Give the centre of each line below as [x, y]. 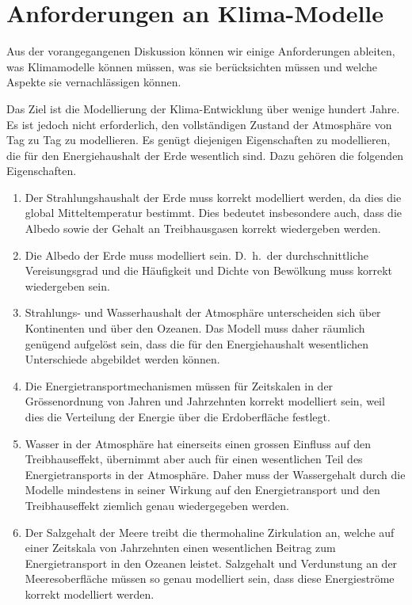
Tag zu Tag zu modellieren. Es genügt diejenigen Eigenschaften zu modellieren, [198, 140]
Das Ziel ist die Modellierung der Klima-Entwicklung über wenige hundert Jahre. [203, 108]
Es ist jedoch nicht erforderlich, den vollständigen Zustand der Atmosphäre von [199, 124]
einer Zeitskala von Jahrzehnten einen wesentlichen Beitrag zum [180, 548]
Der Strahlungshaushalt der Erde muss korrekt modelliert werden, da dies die [213, 197]
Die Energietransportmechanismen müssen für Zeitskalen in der [179, 385]
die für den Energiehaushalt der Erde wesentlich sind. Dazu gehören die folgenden [205, 155]
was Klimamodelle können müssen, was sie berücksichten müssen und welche [192, 66]
